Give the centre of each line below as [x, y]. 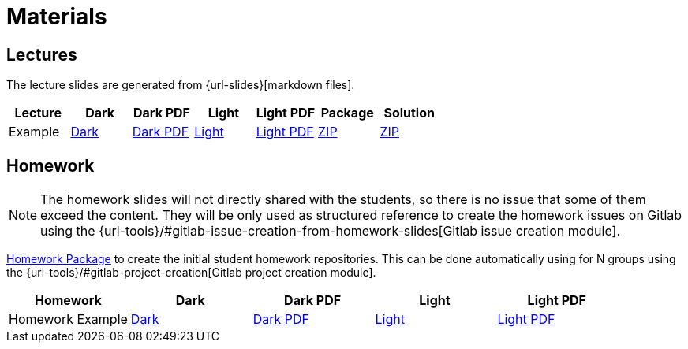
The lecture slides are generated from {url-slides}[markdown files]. [181, 85]
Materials [57, 17]
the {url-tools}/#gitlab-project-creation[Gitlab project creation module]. [191, 273]
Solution [409, 113]
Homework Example [68, 319]
